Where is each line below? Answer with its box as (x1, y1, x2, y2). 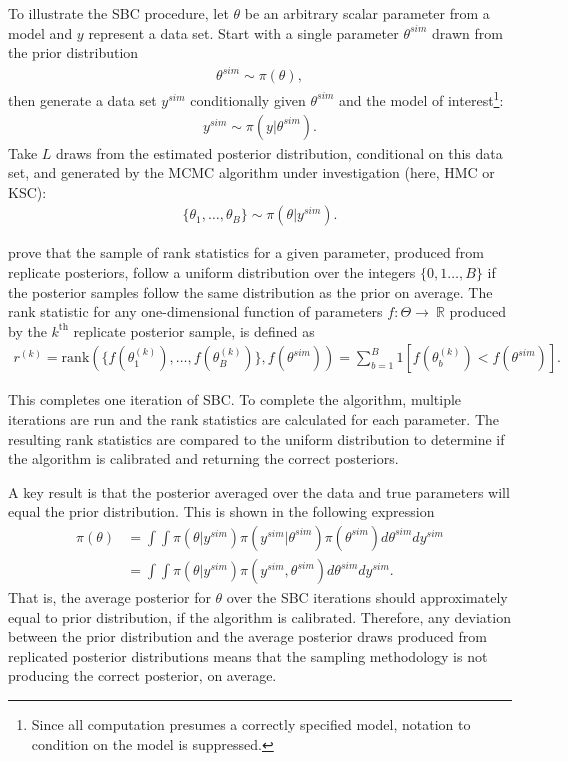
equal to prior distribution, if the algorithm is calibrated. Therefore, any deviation (8, 606, 511, 627)
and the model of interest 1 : (339, 87, 504, 110)
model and (8, 22, 73, 43)
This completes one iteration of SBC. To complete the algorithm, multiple (8, 389, 462, 410)
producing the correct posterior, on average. (8, 665, 277, 686)
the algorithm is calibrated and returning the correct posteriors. (8, 448, 399, 469)
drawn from (432, 22, 503, 43)
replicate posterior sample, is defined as (73, 320, 315, 341)
